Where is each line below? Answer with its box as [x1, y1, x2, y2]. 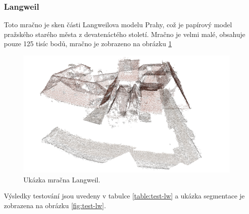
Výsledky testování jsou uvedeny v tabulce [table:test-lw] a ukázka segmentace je [4, 191, 245, 201]
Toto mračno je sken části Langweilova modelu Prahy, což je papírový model [4, 19, 232, 30]
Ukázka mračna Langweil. [23, 174, 101, 184]
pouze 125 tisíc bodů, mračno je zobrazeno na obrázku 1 [4, 38, 172, 49]
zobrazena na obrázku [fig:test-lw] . [4, 200, 106, 210]
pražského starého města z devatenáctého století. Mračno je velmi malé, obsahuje [4, 29, 246, 39]
